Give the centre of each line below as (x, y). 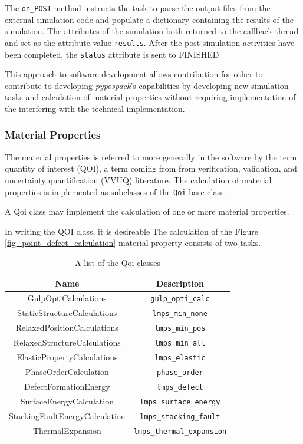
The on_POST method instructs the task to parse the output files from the (138, 8)
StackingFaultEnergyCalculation (67, 415)
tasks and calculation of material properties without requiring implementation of (150, 97)
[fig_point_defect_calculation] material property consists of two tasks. (133, 243)
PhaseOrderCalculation (67, 371)
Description (180, 283)
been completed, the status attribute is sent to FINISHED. (113, 54)
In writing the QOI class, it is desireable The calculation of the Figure (131, 231)
